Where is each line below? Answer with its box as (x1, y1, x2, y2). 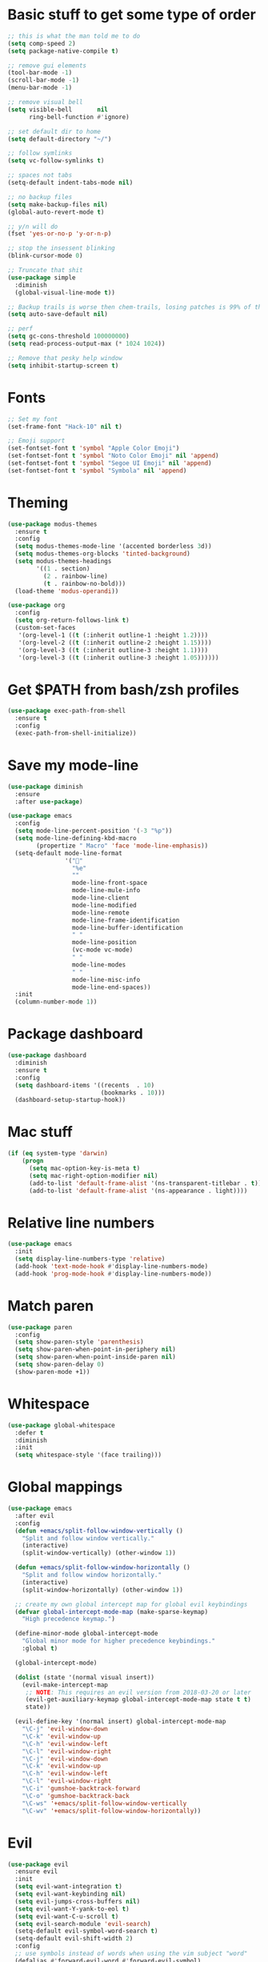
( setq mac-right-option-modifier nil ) (28, 1171, 158, 1179)
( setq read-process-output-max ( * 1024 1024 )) (7, 340, 166, 348)
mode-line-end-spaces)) (71, 983, 151, 991)
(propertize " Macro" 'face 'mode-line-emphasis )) (36, 842, 209, 850)
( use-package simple (7, 274, 77, 282)
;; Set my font (7, 414, 58, 423)
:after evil (14, 1512, 55, 1520)
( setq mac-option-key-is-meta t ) (28, 1164, 141, 1172)
